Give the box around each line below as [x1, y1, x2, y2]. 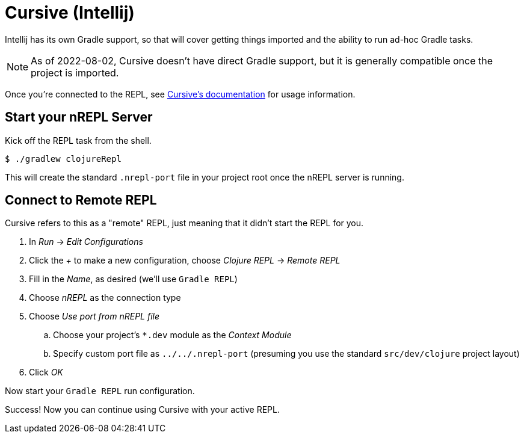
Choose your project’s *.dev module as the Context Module [53, 330, 292, 341]
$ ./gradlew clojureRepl [5, 153, 122, 164]
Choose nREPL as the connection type [29, 292, 181, 303]
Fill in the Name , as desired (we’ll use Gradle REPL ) [29, 274, 238, 285]
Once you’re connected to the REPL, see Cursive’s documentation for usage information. [5, 88, 356, 99]
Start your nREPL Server [5, 109, 153, 125]
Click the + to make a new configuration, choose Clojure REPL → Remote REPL [29, 255, 341, 266]
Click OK [29, 367, 63, 378]
